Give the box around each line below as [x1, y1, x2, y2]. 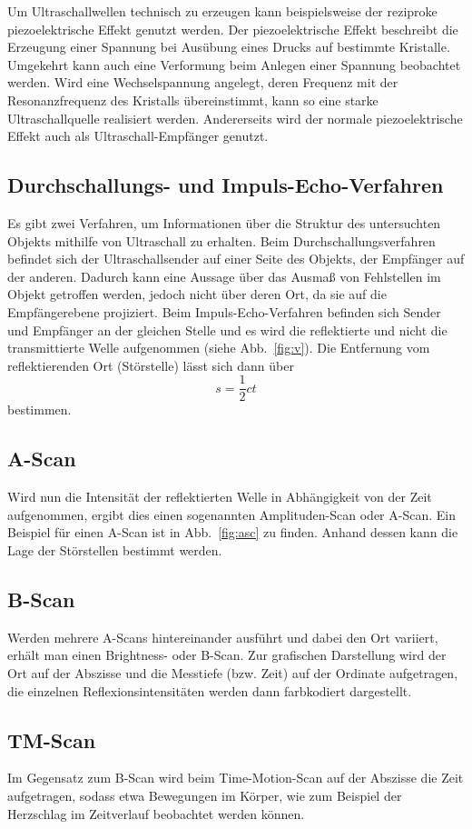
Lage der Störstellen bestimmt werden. [7, 540, 222, 559]
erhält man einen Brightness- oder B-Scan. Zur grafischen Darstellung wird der [7, 645, 447, 664]
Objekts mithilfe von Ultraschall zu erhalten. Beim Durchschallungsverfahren [7, 231, 436, 250]
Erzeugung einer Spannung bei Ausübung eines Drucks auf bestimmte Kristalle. [7, 37, 450, 56]
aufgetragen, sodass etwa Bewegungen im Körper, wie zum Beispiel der [7, 785, 402, 804]
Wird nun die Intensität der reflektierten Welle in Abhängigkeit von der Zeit [7, 487, 432, 506]
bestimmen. [7, 400, 72, 419]
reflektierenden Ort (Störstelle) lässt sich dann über [7, 355, 294, 375]
